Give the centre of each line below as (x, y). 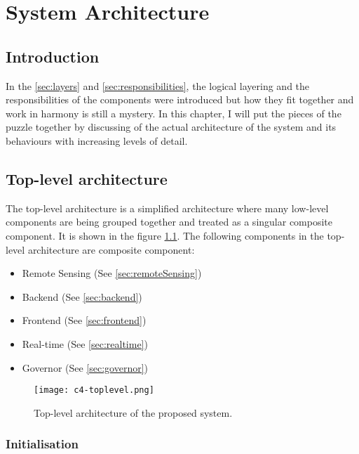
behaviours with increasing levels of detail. (97, 140)
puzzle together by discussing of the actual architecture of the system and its (171, 127)
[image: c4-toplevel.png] (94, 390)
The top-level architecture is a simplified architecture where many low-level (167, 208)
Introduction (53, 56)
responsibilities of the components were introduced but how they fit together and (180, 99)
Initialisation (42, 444)
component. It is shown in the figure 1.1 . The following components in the (165, 235)
